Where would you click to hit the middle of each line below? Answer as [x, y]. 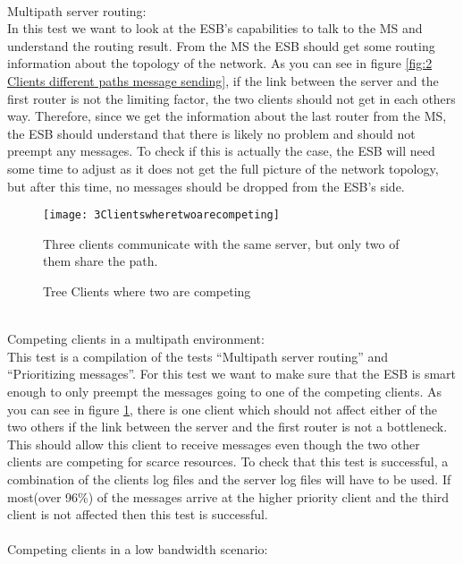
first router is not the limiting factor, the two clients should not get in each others [231, 98]
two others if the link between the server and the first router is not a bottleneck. [227, 427]
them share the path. [101, 261]
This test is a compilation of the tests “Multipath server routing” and [198, 356]
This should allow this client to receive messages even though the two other [214, 444]
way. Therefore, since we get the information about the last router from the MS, [227, 116]
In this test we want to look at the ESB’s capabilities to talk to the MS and [215, 28]
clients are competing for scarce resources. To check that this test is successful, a [228, 461]
